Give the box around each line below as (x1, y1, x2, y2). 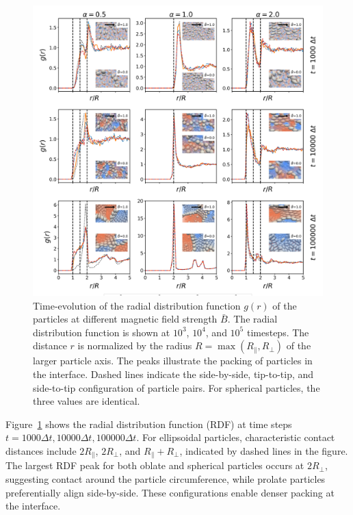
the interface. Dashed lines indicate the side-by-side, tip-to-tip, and (33, 366, 314, 381)
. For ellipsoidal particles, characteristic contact (136, 430, 335, 444)
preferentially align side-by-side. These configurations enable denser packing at (5, 485, 335, 499)
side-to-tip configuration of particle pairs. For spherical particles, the (33, 380, 320, 394)
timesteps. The (246, 325, 309, 339)
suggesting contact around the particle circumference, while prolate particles (5, 471, 326, 486)
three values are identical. (33, 394, 140, 408)
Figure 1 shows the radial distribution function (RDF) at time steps (5, 416, 292, 431)
